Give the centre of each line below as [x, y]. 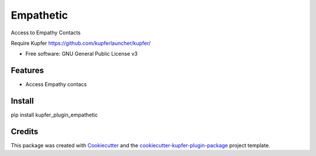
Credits [25, 131]
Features [27, 71]
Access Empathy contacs [56, 84]
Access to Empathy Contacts [46, 33]
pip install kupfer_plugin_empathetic [54, 115]
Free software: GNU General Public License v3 [82, 54]
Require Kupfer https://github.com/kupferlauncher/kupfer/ [81, 43]
